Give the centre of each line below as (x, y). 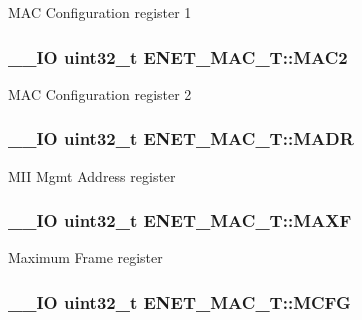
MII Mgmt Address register (92, 175)
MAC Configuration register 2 (100, 93)
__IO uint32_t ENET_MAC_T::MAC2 (178, 56)
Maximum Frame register (85, 257)
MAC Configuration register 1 (100, 12)
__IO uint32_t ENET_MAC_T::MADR (181, 138)
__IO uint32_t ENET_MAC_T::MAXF (180, 220)
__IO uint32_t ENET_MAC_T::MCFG (179, 301)
